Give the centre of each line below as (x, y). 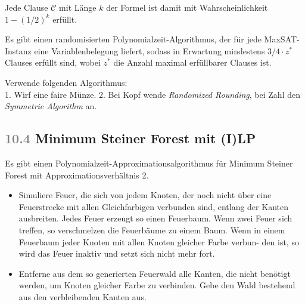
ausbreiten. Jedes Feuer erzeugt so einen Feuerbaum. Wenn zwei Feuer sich (155, 218)
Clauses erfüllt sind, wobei (53, 62)
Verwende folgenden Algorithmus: (66, 82)
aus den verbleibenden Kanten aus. (83, 296)
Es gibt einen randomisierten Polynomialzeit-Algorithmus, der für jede (133, 39)
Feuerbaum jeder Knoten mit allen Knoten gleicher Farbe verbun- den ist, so (159, 241)
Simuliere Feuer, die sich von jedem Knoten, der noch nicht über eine (145, 195)
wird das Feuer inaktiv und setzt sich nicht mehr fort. (117, 253)
